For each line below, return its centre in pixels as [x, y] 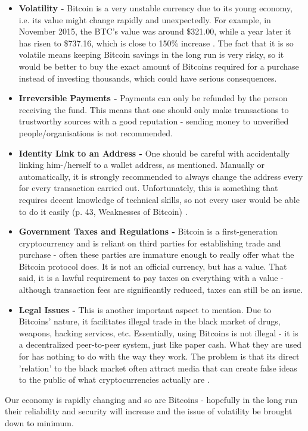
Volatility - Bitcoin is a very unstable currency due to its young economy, [155, 8]
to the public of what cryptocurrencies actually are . [114, 380]
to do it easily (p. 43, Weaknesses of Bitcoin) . [103, 211]
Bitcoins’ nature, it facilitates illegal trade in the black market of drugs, [150, 321]
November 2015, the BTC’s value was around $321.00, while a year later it [155, 31]
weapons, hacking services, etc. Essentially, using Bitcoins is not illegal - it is [158, 332]
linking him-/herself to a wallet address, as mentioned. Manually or [142, 165]
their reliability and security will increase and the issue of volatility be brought [149, 411]
